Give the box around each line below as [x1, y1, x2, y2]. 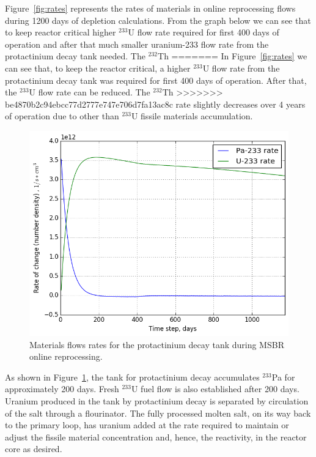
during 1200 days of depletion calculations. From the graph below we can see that [5, 13, 311, 26]
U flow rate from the [202, 61, 280, 74]
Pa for [271, 370, 295, 383]
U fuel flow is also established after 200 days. [131, 382, 299, 395]
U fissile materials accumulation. [131, 110, 253, 122]
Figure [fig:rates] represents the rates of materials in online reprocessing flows [5, 2, 296, 14]
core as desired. [5, 442, 62, 455]
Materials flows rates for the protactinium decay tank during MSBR [29, 338, 284, 351]
